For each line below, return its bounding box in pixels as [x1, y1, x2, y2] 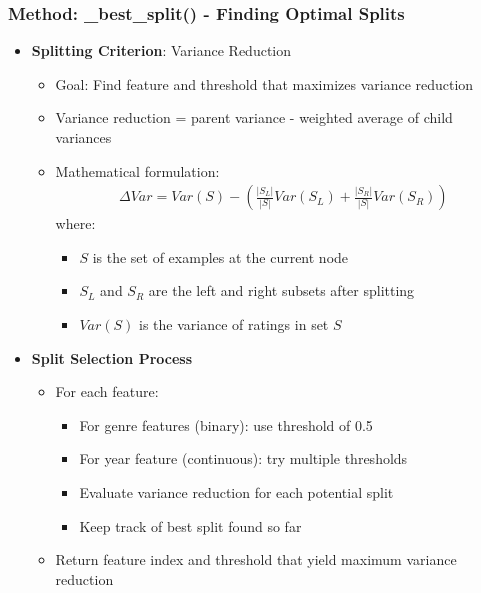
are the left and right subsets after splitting [148, 280, 415, 301]
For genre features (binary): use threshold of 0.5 [79, 414, 373, 435]
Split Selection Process [31, 347, 193, 368]
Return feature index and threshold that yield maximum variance [55, 549, 457, 570]
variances [55, 127, 112, 147]
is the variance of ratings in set [139, 314, 329, 334]
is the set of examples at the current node [92, 246, 349, 267]
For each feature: [55, 381, 159, 402]
